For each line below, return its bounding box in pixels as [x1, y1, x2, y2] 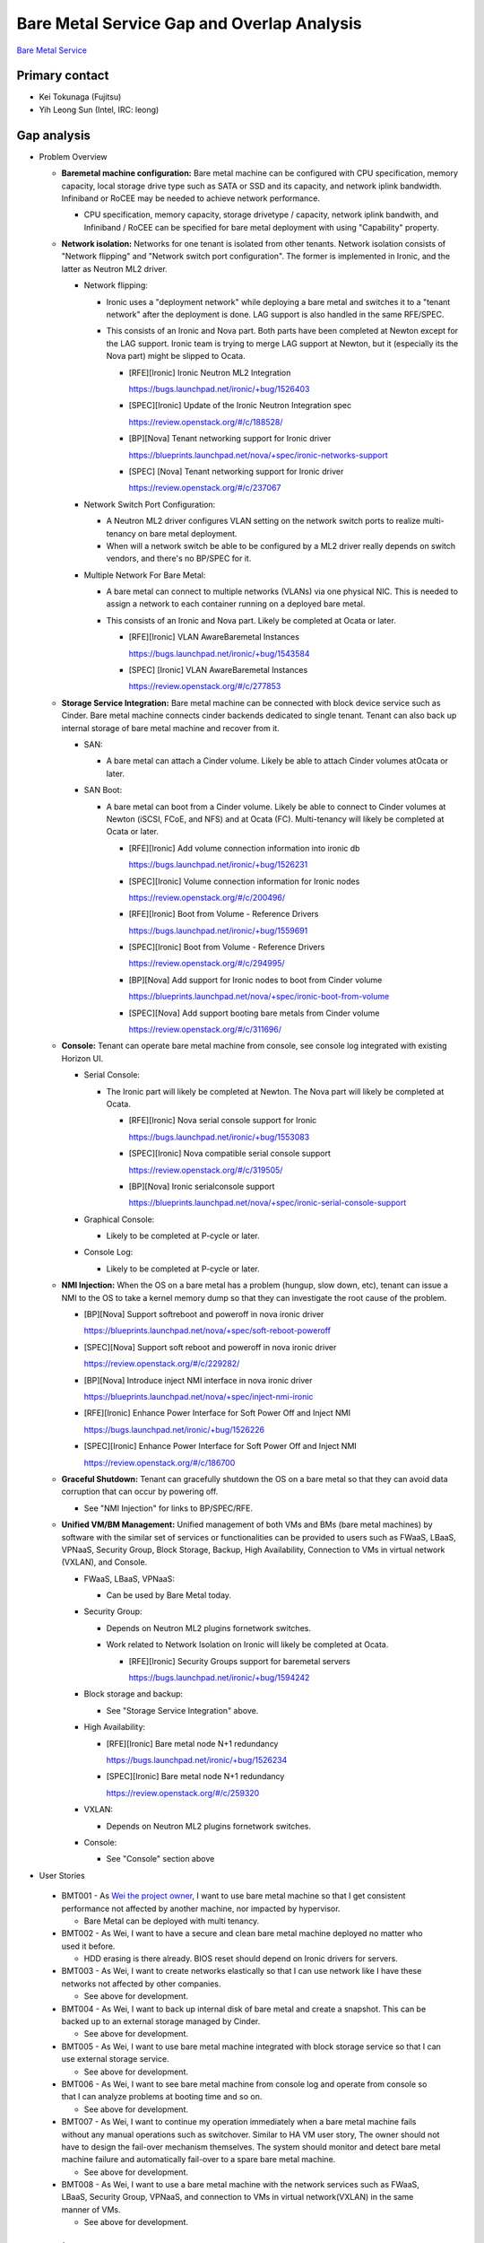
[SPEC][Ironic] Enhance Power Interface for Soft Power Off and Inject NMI [83, 1441, 358, 1452]
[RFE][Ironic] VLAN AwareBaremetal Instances [128, 632, 300, 642]
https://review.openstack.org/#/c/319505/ [128, 1165, 283, 1175]
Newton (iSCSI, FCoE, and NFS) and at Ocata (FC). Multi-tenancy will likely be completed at [106, 813, 445, 825]
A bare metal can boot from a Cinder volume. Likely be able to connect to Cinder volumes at [106, 801, 446, 812]
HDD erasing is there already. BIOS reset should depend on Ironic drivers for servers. [83, 1953, 398, 1964]
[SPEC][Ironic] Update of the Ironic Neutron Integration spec [128, 400, 352, 411]
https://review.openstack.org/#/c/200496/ [128, 892, 286, 903]
